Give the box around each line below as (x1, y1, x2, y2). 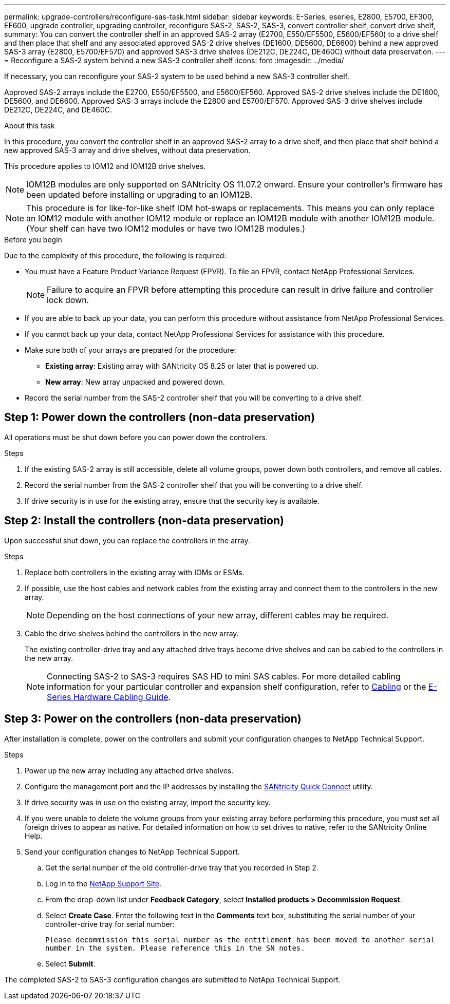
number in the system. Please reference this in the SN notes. (45, 943, 305, 952)
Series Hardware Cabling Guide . (47, 691, 171, 702)
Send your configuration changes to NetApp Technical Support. (25, 847, 240, 856)
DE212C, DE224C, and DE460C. (4, 105, 113, 114)
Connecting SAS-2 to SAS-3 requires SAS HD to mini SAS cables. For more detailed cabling (47, 671, 401, 681)
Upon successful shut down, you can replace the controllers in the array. (4, 536, 250, 545)
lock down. (47, 295, 89, 305)
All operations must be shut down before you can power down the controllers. (4, 432, 268, 442)
